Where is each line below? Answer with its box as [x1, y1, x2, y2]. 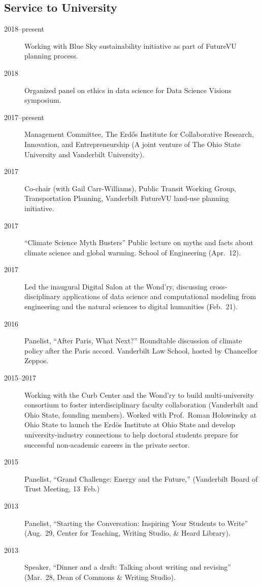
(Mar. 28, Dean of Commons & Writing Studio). [24, 571, 176, 582]
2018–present [4, 23, 45, 34]
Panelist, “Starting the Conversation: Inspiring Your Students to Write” [24, 517, 248, 528]
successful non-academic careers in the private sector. [24, 439, 190, 450]
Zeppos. [24, 355, 49, 366]
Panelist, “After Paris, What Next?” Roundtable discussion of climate [24, 335, 242, 346]
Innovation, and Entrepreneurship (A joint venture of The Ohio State [24, 138, 241, 149]
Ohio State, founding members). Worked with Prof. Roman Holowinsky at [24, 409, 257, 420]
